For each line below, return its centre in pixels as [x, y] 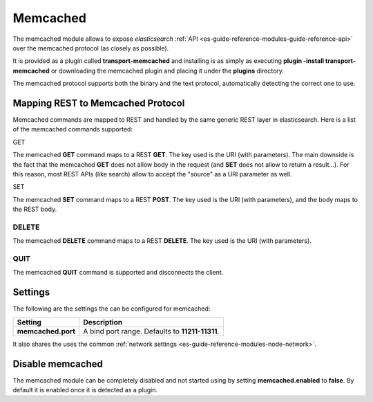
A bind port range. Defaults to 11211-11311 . [151, 331]
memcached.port [46, 331]
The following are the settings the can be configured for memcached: [112, 309]
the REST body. [35, 209]
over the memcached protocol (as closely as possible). [91, 48]
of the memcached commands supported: [73, 129]
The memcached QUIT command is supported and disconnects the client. [118, 273]
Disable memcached [58, 364]
